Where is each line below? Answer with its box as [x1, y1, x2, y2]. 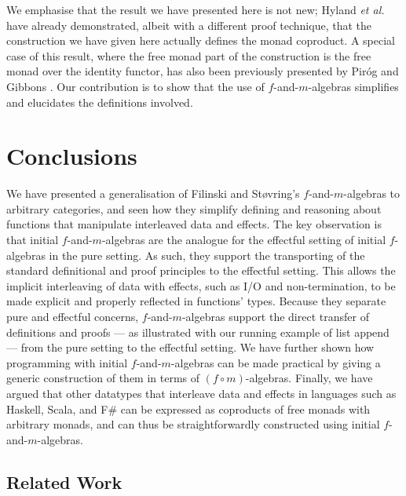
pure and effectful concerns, [6, 308, 139, 325]
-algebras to [343, 185, 401, 202]
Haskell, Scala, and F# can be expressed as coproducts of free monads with [6, 400, 371, 417]
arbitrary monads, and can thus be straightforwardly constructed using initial [6, 416, 380, 432]
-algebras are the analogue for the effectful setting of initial [101, 232, 386, 248]
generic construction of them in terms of [6, 370, 200, 386]
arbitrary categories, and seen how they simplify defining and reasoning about [6, 200, 382, 217]
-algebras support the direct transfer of [181, 308, 369, 325]
